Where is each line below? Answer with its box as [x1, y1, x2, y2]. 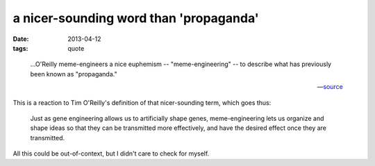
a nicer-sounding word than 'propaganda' [12, 10, 260, 26]
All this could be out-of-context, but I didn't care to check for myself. [12, 149, 210, 158]
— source [317, 83, 343, 91]
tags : [12, 44, 28, 52]
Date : [12, 35, 29, 43]
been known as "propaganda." [30, 69, 117, 78]
